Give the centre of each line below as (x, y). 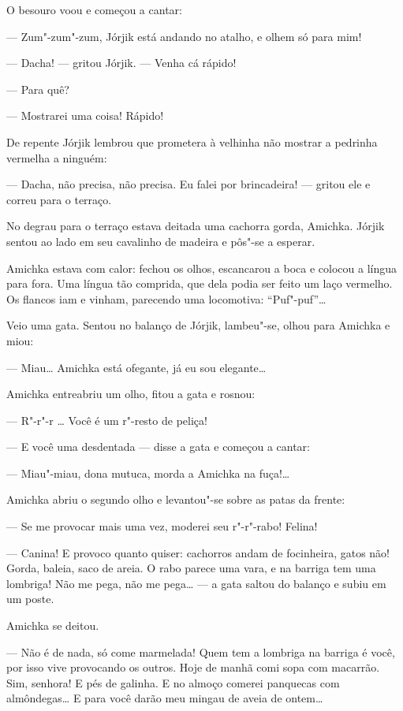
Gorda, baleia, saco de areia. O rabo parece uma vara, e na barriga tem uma (191, 568)
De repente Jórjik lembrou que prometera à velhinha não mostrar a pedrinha (192, 141)
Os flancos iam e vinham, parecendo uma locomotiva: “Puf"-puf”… (166, 298)
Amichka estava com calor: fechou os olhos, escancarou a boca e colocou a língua (201, 268)
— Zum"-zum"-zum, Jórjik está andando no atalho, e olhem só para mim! (184, 36)
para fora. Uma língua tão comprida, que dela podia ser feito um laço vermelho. (200, 283)
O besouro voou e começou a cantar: (94, 9)
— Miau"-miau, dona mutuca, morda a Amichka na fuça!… (148, 473)
